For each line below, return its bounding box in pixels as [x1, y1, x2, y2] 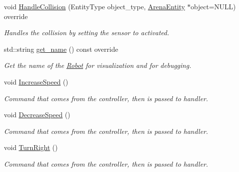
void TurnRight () [4, 142, 58, 152]
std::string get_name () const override [4, 43, 118, 54]
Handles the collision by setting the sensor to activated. [4, 27, 169, 38]
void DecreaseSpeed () [4, 109, 70, 120]
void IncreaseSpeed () [4, 76, 68, 86]
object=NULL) [191, 1, 236, 11]
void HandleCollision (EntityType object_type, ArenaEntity [4, 1, 185, 11]
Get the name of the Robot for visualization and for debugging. [4, 60, 192, 70]
